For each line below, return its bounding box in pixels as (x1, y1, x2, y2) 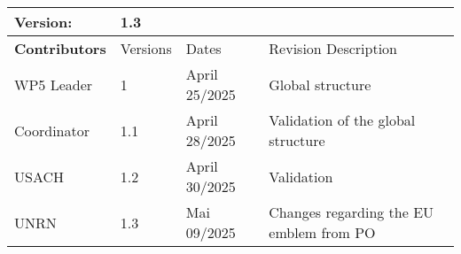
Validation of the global (269, 110, 416, 130)
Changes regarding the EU (269, 202, 434, 222)
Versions (120, 38, 172, 58)
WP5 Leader (14, 73, 93, 95)
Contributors (14, 38, 106, 58)
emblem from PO (269, 222, 376, 242)
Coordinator (14, 119, 90, 141)
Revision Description (269, 38, 397, 58)
